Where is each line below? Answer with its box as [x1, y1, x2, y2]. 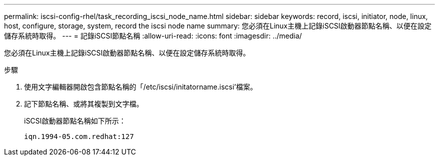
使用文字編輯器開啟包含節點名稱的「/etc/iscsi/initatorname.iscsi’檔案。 [24, 82, 257, 91]
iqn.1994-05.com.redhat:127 [24, 132, 134, 140]
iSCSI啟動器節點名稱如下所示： [24, 116, 126, 125]
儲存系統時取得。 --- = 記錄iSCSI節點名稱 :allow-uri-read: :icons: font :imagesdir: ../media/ [4, 31, 302, 40]
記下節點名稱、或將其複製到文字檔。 [24, 99, 143, 108]
